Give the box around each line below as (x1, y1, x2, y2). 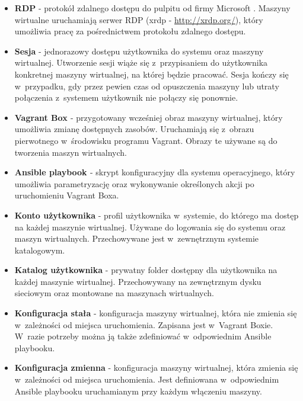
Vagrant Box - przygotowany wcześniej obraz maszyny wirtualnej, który (14, 111, 283, 123)
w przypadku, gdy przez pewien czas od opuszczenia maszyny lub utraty (14, 79, 279, 92)
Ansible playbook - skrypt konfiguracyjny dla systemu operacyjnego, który (14, 166, 295, 178)
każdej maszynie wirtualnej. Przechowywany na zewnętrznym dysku (14, 275, 261, 287)
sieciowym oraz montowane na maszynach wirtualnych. (14, 287, 214, 299)
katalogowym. (14, 243, 65, 256)
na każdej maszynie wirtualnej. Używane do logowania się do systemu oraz (14, 220, 286, 233)
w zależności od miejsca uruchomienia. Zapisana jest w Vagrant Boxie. (14, 318, 273, 331)
